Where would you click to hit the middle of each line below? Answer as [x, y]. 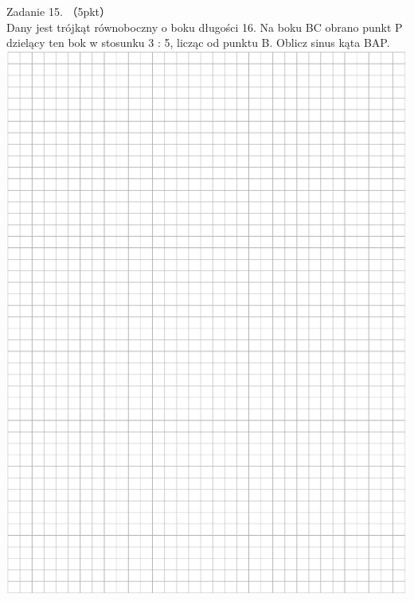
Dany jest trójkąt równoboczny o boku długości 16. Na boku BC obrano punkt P [205, 27]
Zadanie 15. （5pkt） [59, 11]
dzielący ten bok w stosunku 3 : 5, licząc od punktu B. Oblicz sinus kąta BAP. [198, 43]
